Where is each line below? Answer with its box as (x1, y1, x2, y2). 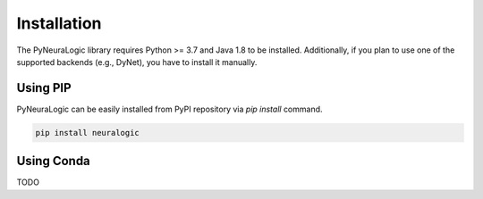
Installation (16, 13, 102, 33)
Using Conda (16, 153, 91, 169)
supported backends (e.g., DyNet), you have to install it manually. (16, 56, 258, 67)
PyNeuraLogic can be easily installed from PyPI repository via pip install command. (16, 104, 323, 114)
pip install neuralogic (35, 128, 140, 137)
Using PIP (16, 80, 72, 95)
